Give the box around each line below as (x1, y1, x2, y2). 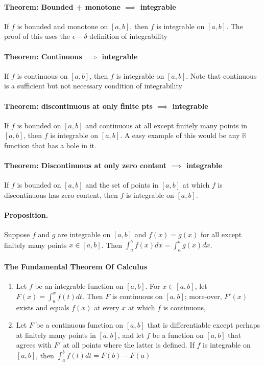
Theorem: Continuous (4, 51, 82, 61)
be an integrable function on (35, 281, 124, 291)
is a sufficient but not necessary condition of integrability (4, 80, 182, 91)
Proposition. (4, 210, 49, 220)
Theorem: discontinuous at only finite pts (4, 100, 153, 111)
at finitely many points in (16, 329, 96, 340)
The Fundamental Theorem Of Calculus (4, 261, 148, 271)
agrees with (16, 339, 52, 350)
